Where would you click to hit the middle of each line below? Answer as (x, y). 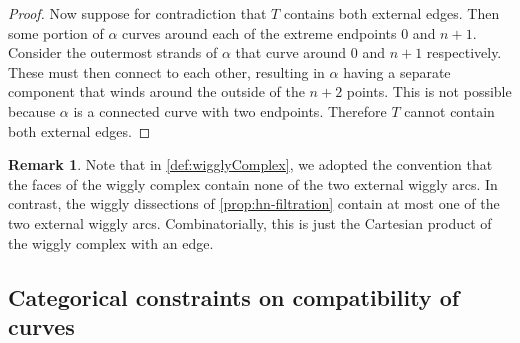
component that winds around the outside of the (156, 91)
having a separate (397, 71)
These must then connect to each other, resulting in (166, 71)
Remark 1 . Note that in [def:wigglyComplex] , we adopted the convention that (250, 164)
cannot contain (449, 110)
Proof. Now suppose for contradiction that (137, 13)
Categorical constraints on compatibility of (234, 296)
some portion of (56, 32)
